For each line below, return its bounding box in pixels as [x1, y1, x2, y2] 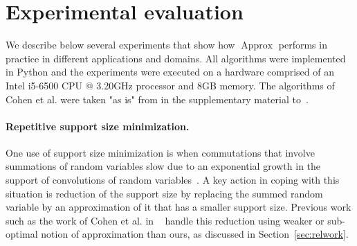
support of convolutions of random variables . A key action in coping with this [6, 173, 340, 187]
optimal [6, 227, 38, 241]
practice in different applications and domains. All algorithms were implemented [6, 51, 346, 65]
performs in [278, 37, 327, 52]
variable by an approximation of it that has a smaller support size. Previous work [6, 200, 351, 214]
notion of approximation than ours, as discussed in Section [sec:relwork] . [41, 227, 349, 241]
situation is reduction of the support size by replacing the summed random [6, 186, 323, 200]
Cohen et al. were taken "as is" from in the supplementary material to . [6, 91, 309, 106]
